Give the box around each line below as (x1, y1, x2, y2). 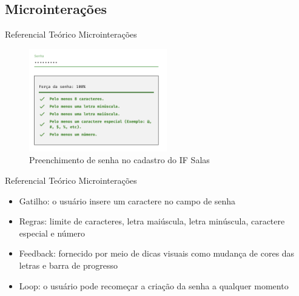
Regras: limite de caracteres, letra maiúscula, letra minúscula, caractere (19, 215, 285, 227)
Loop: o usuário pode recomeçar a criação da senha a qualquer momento (19, 279, 289, 292)
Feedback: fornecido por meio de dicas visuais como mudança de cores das (19, 247, 295, 260)
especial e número (19, 226, 86, 239)
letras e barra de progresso (19, 258, 118, 271)
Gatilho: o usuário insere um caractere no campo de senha (19, 194, 236, 207)
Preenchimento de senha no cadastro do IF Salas (29, 153, 210, 166)
